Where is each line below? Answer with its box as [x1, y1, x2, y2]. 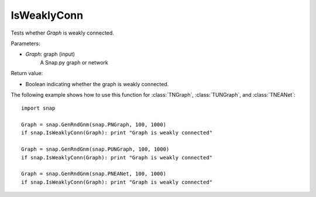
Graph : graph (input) [25, 50, 75, 58]
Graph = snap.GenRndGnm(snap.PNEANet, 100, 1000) [21, 171, 167, 177]
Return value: [11, 70, 43, 77]
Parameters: [11, 40, 40, 47]
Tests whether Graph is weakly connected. [11, 29, 114, 36]
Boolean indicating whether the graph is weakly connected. [25, 80, 169, 87]
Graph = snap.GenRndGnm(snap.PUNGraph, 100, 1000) [21, 146, 170, 152]
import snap [21, 105, 56, 111]
